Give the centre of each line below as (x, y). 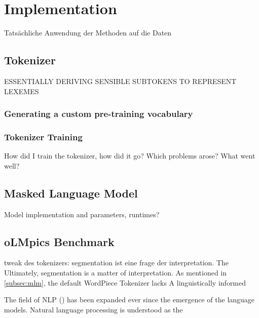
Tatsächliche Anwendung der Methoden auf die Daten (88, 33)
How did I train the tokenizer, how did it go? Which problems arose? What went (130, 156)
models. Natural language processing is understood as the (94, 309)
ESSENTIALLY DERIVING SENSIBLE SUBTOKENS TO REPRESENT (120, 81)
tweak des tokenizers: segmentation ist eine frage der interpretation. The (117, 263)
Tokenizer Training (43, 136)
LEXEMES (22, 91)
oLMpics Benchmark (59, 241)
